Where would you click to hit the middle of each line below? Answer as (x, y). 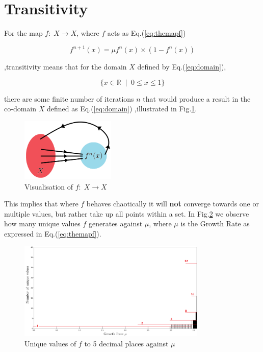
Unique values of (50, 343)
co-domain (20, 109)
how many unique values (42, 224)
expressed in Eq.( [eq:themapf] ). (53, 233)
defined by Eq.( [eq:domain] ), (182, 67)
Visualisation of (49, 186)
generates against (116, 224)
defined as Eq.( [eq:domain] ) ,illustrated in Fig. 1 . (122, 109)
